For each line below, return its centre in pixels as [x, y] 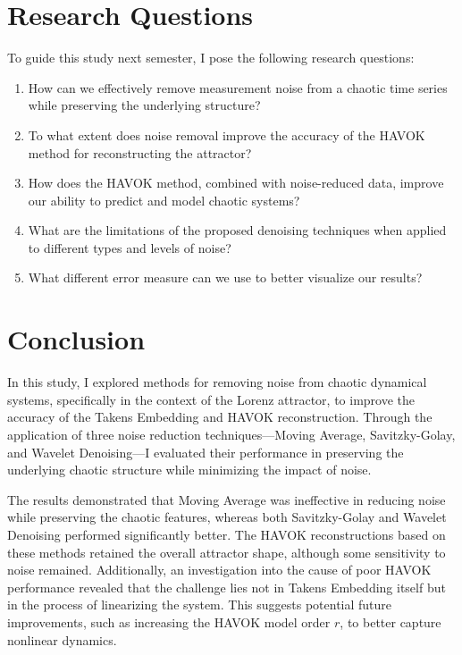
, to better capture [391, 621]
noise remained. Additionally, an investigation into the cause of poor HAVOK [219, 570]
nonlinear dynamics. [62, 639]
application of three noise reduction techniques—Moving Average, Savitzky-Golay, [231, 434]
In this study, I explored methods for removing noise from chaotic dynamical [217, 382]
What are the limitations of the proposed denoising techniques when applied [237, 230]
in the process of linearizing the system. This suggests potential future [200, 605]
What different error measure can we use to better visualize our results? [225, 277]
